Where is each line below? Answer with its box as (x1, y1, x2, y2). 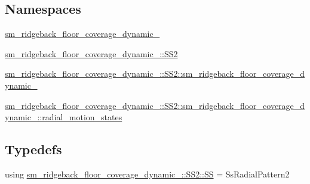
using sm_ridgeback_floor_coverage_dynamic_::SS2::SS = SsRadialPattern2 (5, 167, 290, 180)
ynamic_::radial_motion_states (5, 111, 122, 123)
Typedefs (5, 140, 62, 158)
